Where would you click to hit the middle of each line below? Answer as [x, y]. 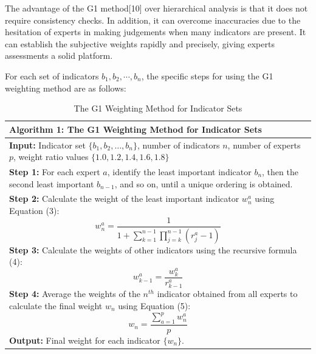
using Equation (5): [154, 306]
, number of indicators [179, 145]
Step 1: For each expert [55, 172]
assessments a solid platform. [59, 55]
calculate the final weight [56, 306]
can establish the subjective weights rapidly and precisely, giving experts [140, 43]
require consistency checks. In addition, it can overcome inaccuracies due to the [153, 20]
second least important [52, 183]
